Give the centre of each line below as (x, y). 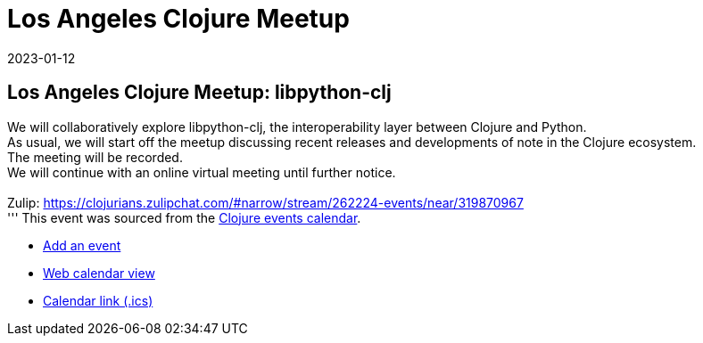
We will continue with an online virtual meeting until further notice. (202, 172)
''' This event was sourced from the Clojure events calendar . (184, 217)
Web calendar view (99, 273)
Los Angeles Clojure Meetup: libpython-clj (199, 93)
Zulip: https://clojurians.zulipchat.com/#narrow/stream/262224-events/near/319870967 (265, 202)
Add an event (82, 245)
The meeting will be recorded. (95, 157)
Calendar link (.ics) (98, 300)
